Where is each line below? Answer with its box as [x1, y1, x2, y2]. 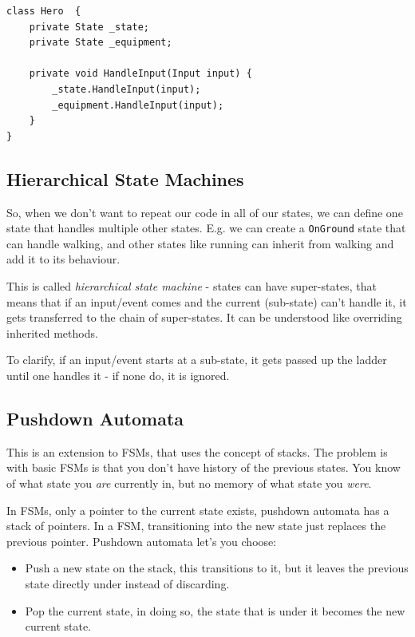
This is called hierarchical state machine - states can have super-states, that [6, 277, 377, 294]
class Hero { [6, 6, 81, 17]
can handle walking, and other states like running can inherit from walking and [6, 235, 394, 251]
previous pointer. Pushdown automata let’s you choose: [6, 532, 277, 549]
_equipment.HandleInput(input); [52, 99, 224, 111]
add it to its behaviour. [6, 251, 121, 267]
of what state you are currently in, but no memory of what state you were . [6, 474, 372, 491]
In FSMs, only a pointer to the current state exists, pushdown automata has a [6, 501, 389, 518]
